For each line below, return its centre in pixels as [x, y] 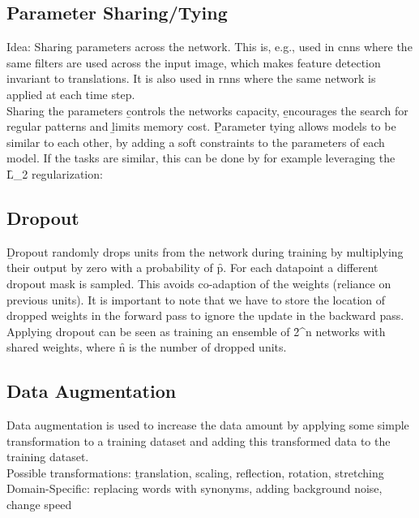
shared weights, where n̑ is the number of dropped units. [147, 347]
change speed [39, 505]
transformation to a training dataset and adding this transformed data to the [199, 440]
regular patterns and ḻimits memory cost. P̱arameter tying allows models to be [201, 126]
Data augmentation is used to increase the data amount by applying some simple [208, 425]
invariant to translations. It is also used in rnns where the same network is [191, 78]
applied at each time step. [71, 94]
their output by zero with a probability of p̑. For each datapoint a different [192, 268]
